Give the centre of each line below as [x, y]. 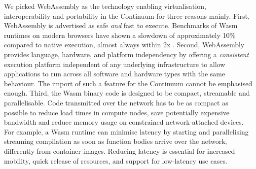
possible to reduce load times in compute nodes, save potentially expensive [117, 112]
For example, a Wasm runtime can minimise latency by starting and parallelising [126, 131]
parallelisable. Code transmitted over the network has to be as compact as [116, 102]
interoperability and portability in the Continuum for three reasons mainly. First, [127, 16]
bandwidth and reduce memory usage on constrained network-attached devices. [124, 122]
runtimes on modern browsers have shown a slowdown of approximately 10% [120, 35]
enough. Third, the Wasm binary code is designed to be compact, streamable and [127, 93]
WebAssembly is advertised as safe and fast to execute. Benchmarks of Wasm [121, 25]
